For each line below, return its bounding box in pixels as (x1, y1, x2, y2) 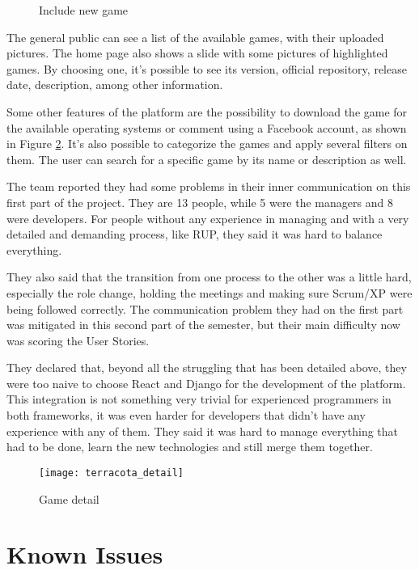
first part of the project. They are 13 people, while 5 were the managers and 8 (6, 193, 393, 210)
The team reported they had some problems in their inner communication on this (6, 178, 411, 195)
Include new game (39, 2, 129, 18)
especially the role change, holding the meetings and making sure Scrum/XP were (6, 284, 413, 301)
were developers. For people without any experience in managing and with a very (6, 209, 409, 226)
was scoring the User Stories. (6, 331, 150, 348)
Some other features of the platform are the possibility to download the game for (6, 103, 408, 120)
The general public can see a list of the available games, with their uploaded (6, 28, 384, 45)
